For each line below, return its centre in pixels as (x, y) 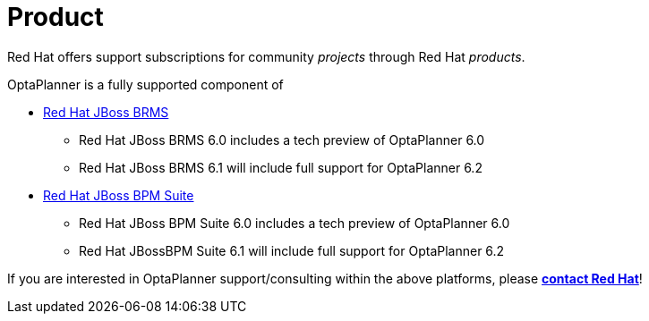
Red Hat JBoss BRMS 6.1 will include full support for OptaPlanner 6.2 (281, 167)
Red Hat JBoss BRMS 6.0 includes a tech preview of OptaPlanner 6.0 (282, 139)
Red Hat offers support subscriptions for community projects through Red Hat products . (266, 56)
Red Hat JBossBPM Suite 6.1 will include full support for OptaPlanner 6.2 (292, 250)
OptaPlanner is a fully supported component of (145, 84)
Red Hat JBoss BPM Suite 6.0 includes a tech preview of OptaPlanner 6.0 (295, 223)
